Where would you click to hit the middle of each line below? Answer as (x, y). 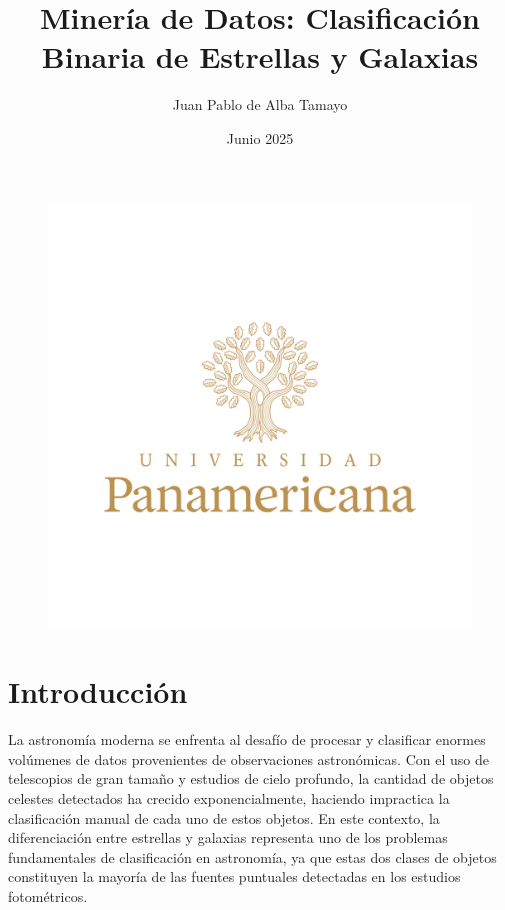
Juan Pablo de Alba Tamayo (260, 104)
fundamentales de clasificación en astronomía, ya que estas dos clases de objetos (252, 856)
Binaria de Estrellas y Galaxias (260, 56)
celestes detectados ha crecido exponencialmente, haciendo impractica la (229, 798)
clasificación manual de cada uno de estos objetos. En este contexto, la (224, 817)
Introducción (98, 691)
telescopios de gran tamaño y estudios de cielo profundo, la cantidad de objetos (251, 778)
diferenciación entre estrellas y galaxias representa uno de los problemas (228, 837)
